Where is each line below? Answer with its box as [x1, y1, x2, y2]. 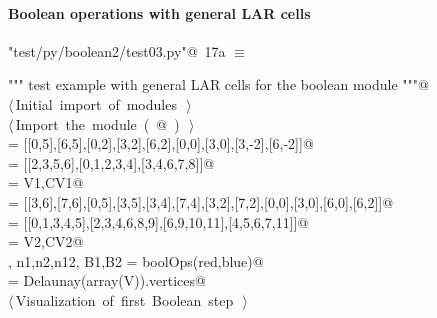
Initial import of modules [15, 93, 177, 114]
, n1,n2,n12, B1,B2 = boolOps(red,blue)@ [8, 250, 264, 271]
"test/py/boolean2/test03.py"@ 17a [8, 40, 226, 61]
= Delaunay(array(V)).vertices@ [8, 270, 206, 291]
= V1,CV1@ [8, 172, 84, 193]
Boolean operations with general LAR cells [8, 2, 311, 23]
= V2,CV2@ [8, 231, 84, 252]
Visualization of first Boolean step [15, 289, 234, 310]
